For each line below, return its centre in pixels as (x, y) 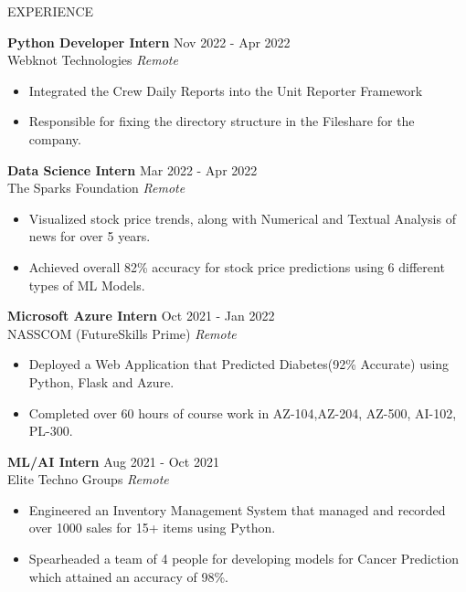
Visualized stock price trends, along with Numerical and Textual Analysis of (242, 218)
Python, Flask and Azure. (101, 381)
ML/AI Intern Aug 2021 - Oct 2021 (113, 461)
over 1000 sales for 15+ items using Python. (152, 528)
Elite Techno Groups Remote (88, 479)
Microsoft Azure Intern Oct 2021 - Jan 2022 (141, 316)
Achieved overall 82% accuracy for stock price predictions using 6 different (237, 266)
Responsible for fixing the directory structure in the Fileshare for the (222, 121)
